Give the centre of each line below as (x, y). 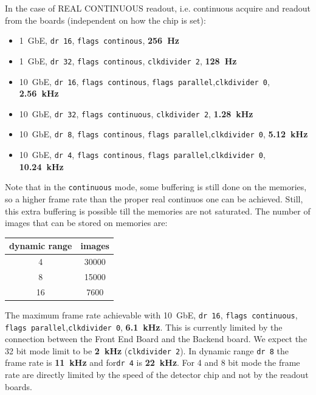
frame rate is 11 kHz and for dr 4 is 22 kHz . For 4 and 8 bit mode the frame (153, 362)
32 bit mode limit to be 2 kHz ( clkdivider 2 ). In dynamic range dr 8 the (147, 350)
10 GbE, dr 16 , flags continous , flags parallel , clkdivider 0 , (144, 81)
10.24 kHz (41, 166)
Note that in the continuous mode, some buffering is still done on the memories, (156, 187)
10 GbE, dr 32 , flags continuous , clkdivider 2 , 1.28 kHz (136, 113)
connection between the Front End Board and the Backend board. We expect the (156, 339)
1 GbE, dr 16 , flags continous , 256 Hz (99, 40)
